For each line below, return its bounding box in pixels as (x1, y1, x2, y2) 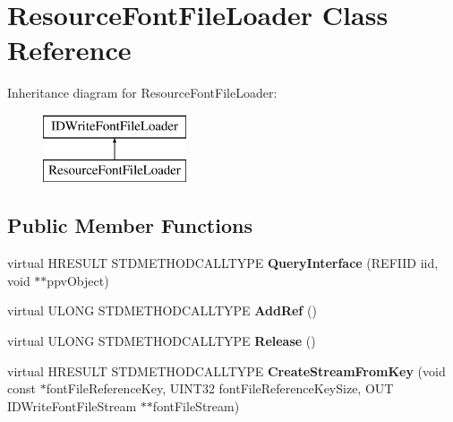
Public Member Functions (7, 211, 252, 239)
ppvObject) (47, 271, 109, 289)
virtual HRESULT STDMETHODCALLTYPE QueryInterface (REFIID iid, (7, 254, 439, 272)
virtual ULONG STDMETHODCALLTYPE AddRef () (7, 301, 317, 320)
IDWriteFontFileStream (7, 396, 137, 415)
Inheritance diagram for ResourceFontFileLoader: (7, 83, 278, 102)
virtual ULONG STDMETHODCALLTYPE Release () (7, 332, 316, 350)
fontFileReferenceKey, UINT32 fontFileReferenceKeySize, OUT (46, 379, 394, 398)
